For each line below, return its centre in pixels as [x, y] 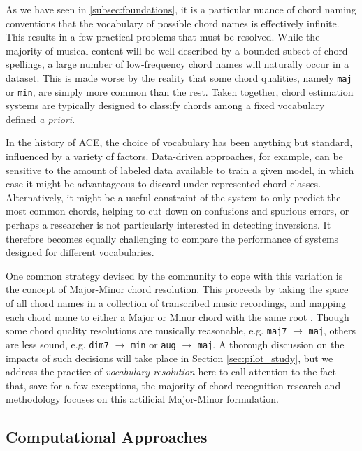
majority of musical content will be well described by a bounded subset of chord [177, 50]
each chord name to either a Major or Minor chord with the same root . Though [178, 316]
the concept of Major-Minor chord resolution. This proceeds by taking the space [177, 289]
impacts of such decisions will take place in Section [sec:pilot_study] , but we [169, 358]
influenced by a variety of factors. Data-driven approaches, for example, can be [174, 156]
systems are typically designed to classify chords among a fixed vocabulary [165, 105]
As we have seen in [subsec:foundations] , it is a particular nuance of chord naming [181, 9]
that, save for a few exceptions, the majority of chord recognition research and [173, 385]
